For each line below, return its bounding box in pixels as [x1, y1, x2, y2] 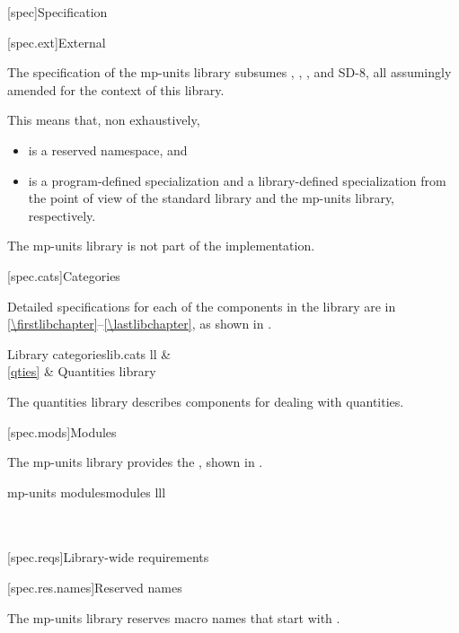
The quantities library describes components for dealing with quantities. [7, 391, 404, 410]
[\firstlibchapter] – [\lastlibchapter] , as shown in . [7, 314, 272, 333]
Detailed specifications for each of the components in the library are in [7, 296, 396, 315]
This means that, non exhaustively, [7, 110, 200, 129]
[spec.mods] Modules [7, 422, 117, 441]
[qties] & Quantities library [7, 362, 156, 381]
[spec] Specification [7, 3, 108, 21]
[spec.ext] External [7, 32, 106, 51]
